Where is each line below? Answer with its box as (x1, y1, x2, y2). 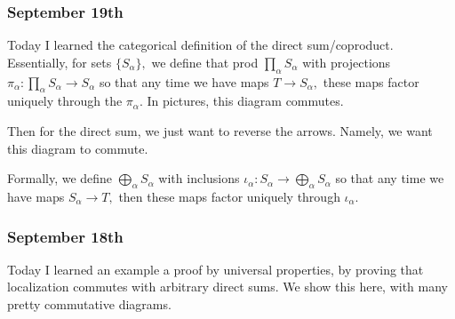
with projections (302, 52, 391, 71)
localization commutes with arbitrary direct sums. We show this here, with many (7, 277, 449, 296)
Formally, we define (7, 169, 113, 187)
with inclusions (158, 169, 240, 187)
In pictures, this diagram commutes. (147, 92, 344, 110)
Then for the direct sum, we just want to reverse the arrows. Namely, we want (7, 122, 433, 140)
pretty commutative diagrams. (7, 294, 172, 313)
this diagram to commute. (7, 139, 148, 157)
